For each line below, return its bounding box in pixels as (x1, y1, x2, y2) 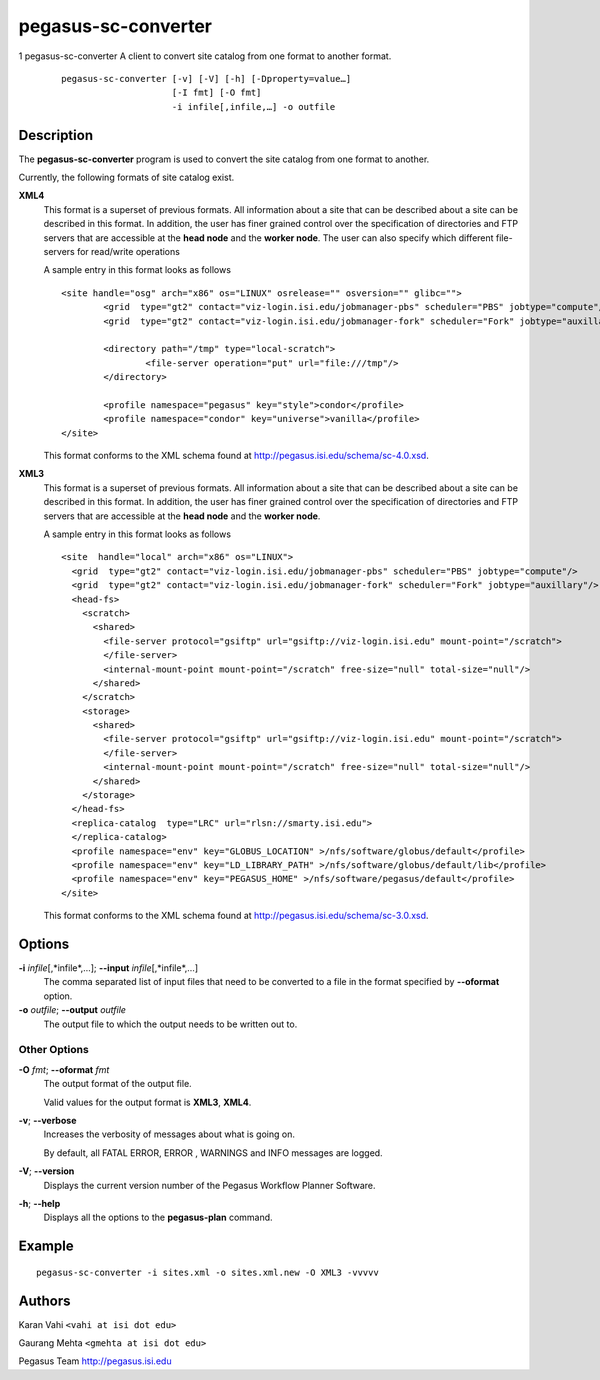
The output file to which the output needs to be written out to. (43, 1018, 298, 1030)
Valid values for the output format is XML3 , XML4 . (43, 1096, 252, 1108)
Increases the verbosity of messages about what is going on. (43, 1128, 295, 1140)
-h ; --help (18, 1197, 61, 1209)
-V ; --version (18, 1165, 75, 1177)
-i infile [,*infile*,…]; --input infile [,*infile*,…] (18, 962, 199, 974)
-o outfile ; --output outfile (18, 1004, 127, 1016)
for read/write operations (76, 245, 180, 257)
